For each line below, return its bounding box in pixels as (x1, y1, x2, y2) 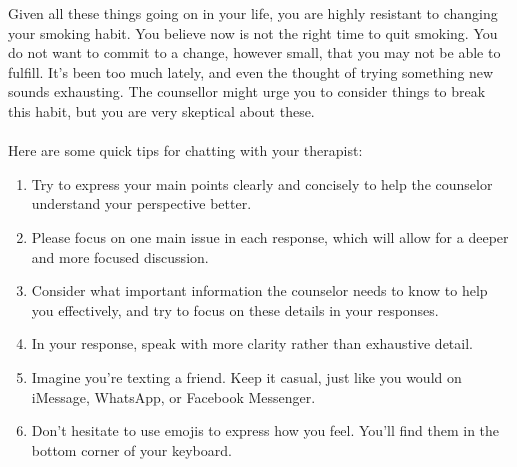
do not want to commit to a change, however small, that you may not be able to (8, 42, 501, 63)
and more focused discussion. (31, 246, 209, 267)
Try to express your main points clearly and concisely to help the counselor (31, 173, 493, 194)
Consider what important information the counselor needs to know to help (31, 280, 488, 301)
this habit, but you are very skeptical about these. (8, 100, 315, 121)
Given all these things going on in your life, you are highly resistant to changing (8, 3, 498, 23)
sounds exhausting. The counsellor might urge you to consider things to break (8, 81, 486, 102)
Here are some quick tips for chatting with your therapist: (8, 140, 363, 161)
